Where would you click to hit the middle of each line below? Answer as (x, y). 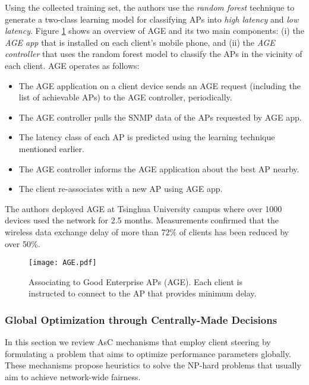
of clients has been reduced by (234, 231)
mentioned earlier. (51, 148)
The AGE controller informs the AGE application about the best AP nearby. (159, 168)
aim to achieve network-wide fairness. (73, 376)
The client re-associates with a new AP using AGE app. (121, 189)
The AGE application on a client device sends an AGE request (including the (160, 85)
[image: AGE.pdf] (63, 263)
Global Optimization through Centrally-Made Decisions (141, 319)
